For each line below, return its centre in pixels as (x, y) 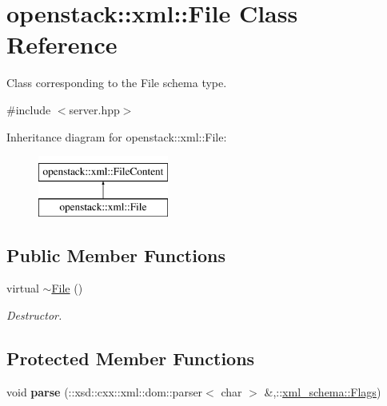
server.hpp (94, 109)
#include (29, 109)
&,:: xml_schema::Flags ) (323, 391)
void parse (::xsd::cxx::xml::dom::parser (105, 391)
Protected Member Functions (131, 358)
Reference (62, 44)
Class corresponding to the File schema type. (117, 83)
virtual (23, 288)
